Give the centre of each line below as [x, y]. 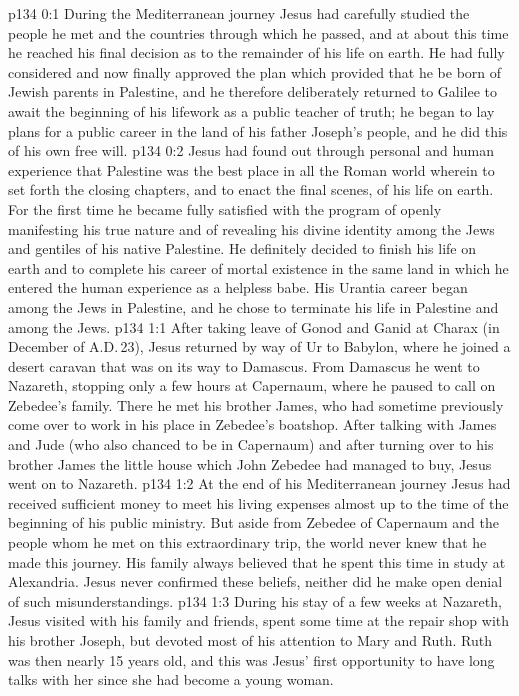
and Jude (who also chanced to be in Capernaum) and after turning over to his [251, 444]
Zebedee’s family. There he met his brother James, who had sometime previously [256, 404]
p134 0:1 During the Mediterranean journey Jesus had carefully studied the [239, 13]
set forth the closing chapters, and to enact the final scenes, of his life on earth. [251, 189]
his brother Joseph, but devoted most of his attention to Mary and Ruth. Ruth [250, 640]
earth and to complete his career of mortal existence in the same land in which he [258, 267]
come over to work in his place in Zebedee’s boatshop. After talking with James [252, 424]
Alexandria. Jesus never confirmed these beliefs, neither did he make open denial [255, 581]
